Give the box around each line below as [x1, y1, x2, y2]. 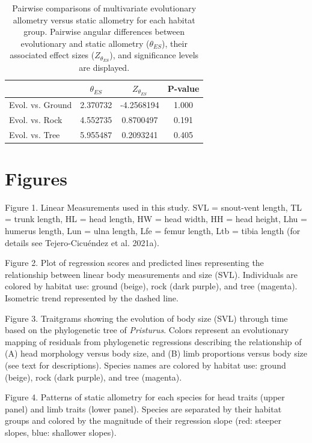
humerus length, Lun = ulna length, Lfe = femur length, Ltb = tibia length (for [5, 225, 301, 237]
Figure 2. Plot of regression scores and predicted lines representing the [5, 256, 264, 269]
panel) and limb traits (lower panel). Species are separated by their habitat [5, 402, 282, 415]
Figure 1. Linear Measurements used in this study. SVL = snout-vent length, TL [5, 200, 302, 213]
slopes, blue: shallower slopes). [5, 426, 117, 438]
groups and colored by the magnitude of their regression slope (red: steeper [5, 414, 281, 427]
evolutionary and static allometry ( [20, 37, 150, 49]
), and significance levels [109, 49, 199, 61]
